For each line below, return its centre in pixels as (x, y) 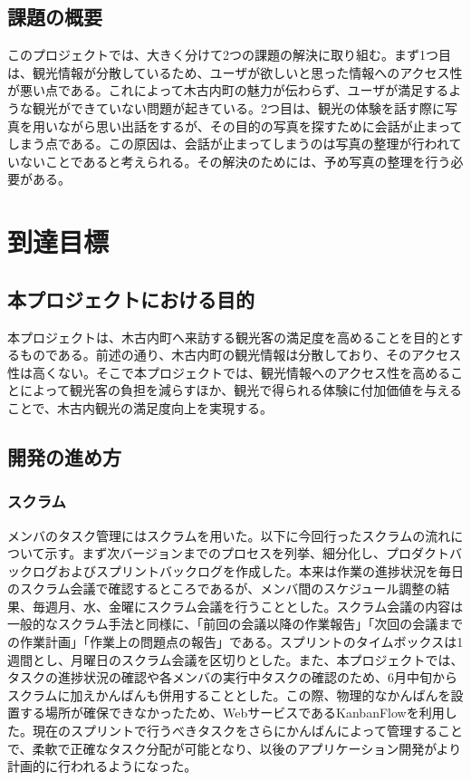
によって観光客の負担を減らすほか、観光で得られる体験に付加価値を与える (240, 390)
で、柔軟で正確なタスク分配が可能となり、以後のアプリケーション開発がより (235, 748)
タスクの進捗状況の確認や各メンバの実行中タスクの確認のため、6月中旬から (232, 677)
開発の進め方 (64, 456)
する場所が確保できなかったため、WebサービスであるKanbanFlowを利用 (232, 713)
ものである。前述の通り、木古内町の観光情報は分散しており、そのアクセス (240, 355)
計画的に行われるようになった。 (102, 766)
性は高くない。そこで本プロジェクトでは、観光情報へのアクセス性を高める (229, 372)
